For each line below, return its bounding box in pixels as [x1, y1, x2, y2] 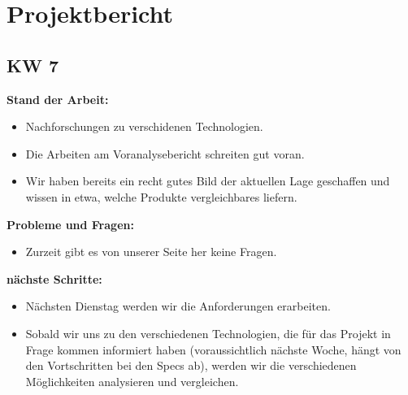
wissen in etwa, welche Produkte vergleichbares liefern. [25, 188, 297, 205]
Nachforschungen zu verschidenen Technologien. [25, 118, 263, 135]
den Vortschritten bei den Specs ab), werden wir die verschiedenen [25, 357, 357, 374]
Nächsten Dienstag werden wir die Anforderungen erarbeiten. [25, 297, 331, 315]
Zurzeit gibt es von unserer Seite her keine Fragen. [25, 243, 277, 260]
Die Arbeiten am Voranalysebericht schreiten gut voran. [25, 145, 305, 162]
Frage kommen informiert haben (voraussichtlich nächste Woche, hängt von [25, 341, 401, 358]
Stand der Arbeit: [7, 90, 109, 107]
